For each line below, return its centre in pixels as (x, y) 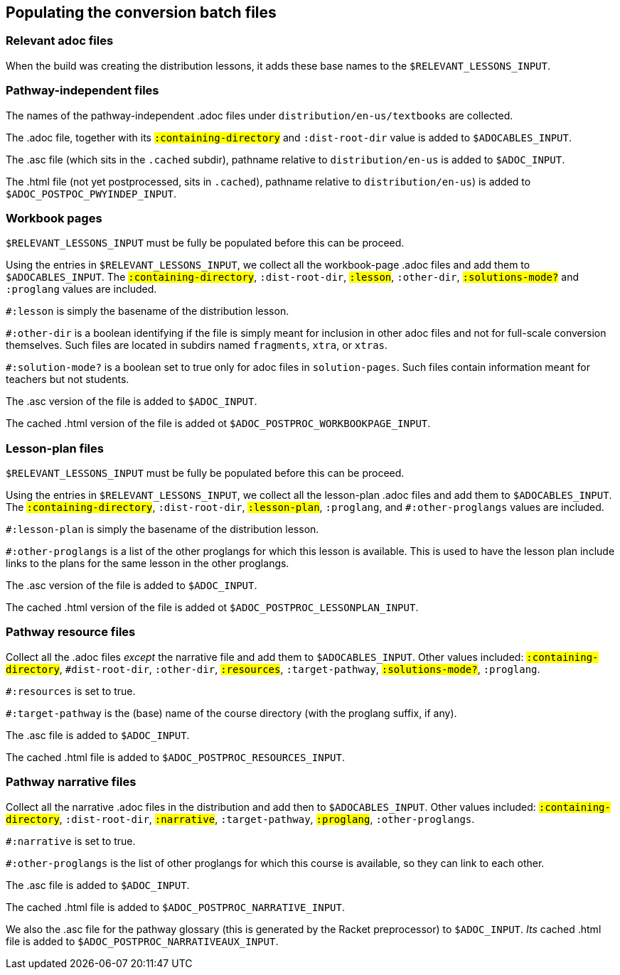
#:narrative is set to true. (71, 841)
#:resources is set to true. (71, 691)
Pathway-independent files (82, 91)
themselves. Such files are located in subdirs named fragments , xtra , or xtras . (197, 345)
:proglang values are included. (81, 289)
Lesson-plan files (55, 448)
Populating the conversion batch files (141, 12)
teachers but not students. (68, 379)
